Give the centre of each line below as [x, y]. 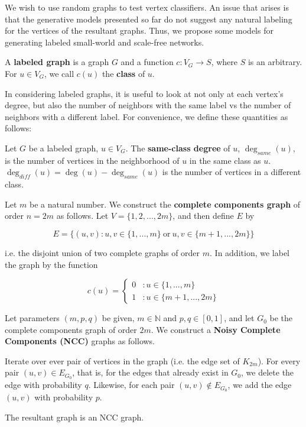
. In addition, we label [250, 252]
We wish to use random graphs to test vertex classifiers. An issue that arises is [147, 7]
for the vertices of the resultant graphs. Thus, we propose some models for [139, 30]
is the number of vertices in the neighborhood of [92, 160]
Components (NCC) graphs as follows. [80, 341]
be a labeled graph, [64, 148]
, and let [239, 318]
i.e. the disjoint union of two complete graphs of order [102, 252]
